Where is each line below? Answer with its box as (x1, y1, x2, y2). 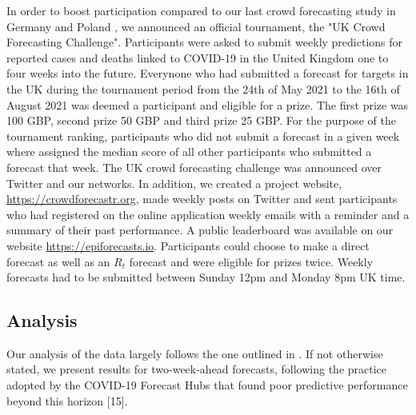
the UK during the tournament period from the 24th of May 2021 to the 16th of (6, 80, 400, 97)
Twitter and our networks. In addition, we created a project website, (6, 174, 342, 191)
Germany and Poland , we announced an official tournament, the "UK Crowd (6, 18, 386, 34)
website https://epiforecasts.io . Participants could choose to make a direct (6, 237, 370, 253)
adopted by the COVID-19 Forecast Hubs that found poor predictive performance (6, 377, 408, 393)
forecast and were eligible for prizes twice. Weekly (129, 253, 374, 269)
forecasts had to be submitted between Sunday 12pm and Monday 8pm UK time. (6, 269, 406, 285)
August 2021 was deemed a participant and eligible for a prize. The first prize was (6, 96, 409, 113)
